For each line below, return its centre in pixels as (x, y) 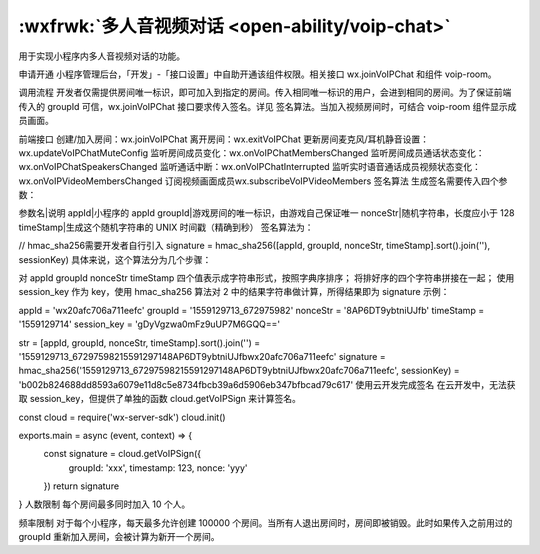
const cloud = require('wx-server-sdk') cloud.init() (122, 417)
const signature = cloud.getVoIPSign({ (122, 454)
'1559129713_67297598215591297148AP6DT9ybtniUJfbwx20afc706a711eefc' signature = (202, 356)
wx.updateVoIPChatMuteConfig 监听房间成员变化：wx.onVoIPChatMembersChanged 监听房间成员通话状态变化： (251, 152)
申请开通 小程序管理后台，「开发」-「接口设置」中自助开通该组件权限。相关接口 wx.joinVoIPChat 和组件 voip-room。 (257, 74)
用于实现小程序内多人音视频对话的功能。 (101, 56)
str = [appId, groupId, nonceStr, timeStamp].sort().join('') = (139, 342)
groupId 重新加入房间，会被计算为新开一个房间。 (119, 537)
